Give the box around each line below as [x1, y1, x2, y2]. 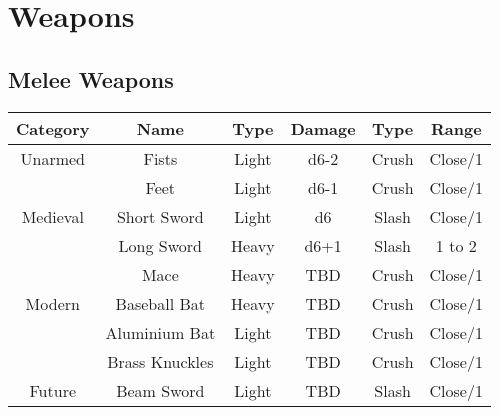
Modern [25, 291, 80, 315]
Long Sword [118, 233, 203, 257]
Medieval [21, 204, 84, 228]
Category [16, 116, 90, 140]
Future [29, 378, 77, 402]
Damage [290, 116, 356, 140]
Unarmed [20, 146, 86, 170]
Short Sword [116, 204, 204, 228]
